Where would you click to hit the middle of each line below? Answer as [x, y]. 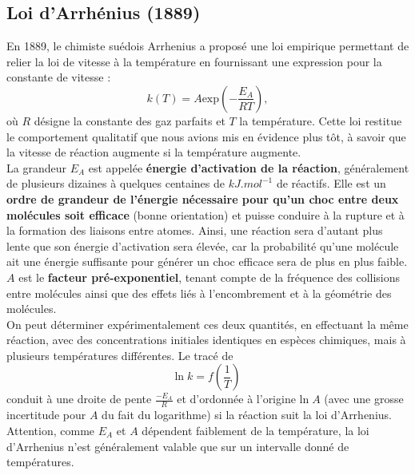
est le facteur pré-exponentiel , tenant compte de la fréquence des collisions [209, 277]
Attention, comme [51, 430]
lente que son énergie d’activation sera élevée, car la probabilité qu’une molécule [203, 245]
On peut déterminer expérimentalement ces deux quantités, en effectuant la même [207, 324]
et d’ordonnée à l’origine [236, 399]
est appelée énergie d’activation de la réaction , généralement [249, 167]
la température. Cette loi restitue [321, 120]
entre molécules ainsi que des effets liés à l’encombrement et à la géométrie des [199, 293]
